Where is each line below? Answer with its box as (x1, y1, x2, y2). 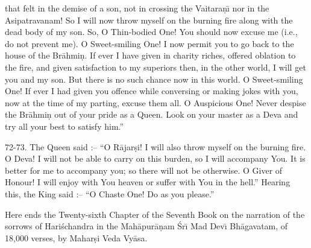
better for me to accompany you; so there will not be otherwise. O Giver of (5, 164, 283, 176)
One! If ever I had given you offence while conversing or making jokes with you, (5, 84, 298, 97)
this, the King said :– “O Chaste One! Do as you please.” (5, 187, 215, 200)
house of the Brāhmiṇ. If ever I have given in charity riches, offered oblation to (5, 49, 296, 62)
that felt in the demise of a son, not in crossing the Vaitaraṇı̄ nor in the (5, 2, 269, 14)
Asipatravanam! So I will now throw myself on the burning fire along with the (5, 13, 293, 26)
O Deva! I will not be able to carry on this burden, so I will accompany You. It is (5, 152, 306, 165)
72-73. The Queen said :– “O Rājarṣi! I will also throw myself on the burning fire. (5, 140, 306, 153)
